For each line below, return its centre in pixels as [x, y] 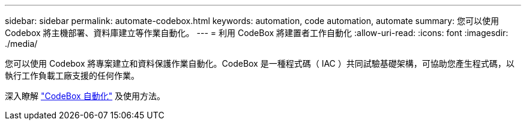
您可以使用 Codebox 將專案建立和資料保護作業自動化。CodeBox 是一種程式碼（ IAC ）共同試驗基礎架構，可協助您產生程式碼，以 [260, 63]
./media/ [21, 44]
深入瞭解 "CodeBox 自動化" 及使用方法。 [85, 96]
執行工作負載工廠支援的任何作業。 [72, 75]
